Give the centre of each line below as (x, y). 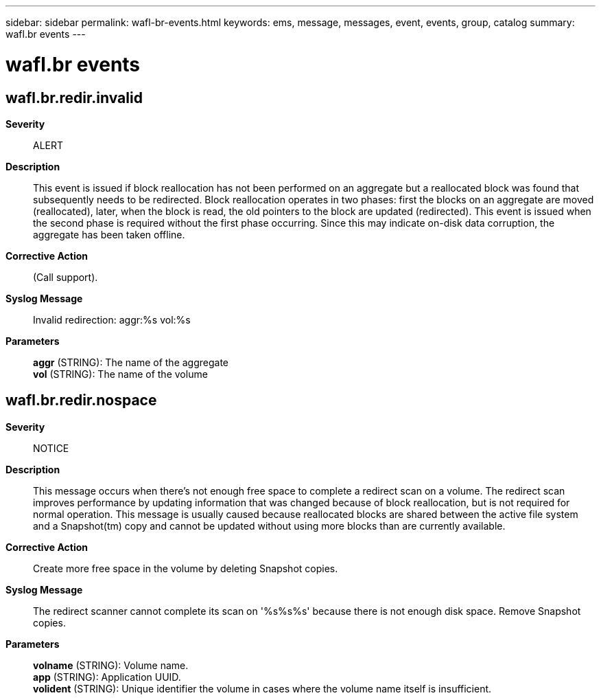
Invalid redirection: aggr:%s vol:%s (112, 319)
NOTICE (51, 448)
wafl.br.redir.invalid (74, 98)
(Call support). (66, 277)
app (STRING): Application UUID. (107, 677)
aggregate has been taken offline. (109, 234)
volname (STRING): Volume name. (111, 665)
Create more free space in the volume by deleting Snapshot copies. (186, 568)
